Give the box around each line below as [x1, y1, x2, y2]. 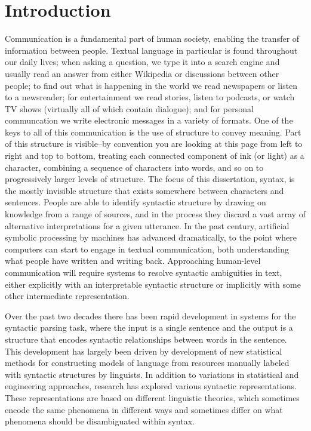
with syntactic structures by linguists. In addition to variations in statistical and [5, 368, 299, 380]
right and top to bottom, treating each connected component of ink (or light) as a [5, 149, 304, 162]
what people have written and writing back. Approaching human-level [5, 254, 261, 267]
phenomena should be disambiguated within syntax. [5, 415, 195, 427]
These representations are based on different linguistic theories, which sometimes [5, 391, 300, 404]
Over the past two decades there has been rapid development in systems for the [5, 309, 296, 322]
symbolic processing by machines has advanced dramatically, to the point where [5, 231, 297, 244]
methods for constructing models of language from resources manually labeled [5, 356, 290, 369]
